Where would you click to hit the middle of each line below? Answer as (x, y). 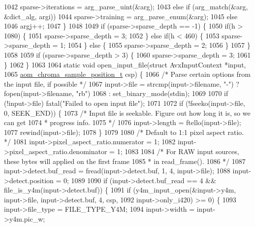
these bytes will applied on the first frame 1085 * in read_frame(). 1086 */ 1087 (125, 161)
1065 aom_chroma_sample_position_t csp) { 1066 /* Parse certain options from (127, 74)
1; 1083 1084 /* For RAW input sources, (178, 151)
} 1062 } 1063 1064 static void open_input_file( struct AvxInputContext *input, (125, 64)
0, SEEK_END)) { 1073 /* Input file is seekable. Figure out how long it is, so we (127, 113)
